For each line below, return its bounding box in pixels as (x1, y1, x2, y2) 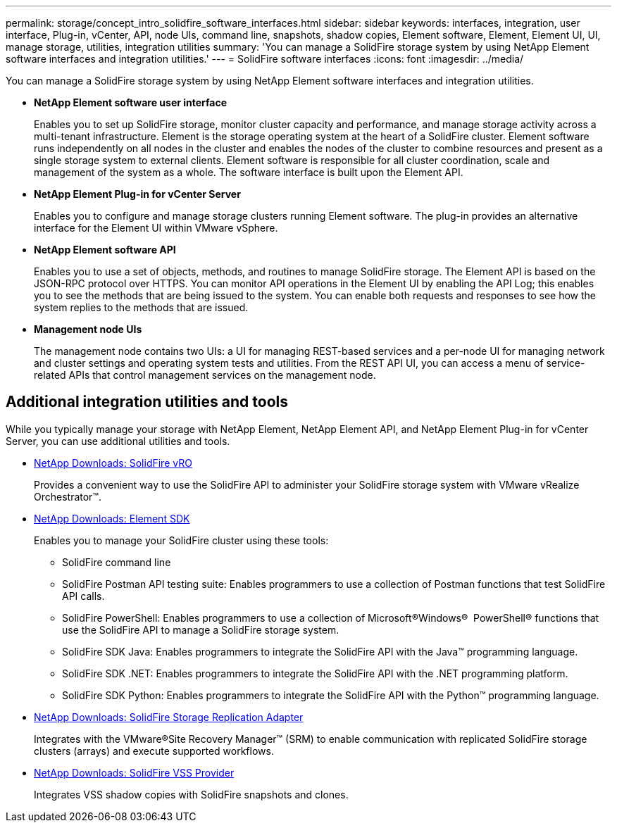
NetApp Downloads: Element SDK (34, 512, 190, 525)
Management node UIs (34, 323, 142, 335)
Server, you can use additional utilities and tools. (6, 434, 230, 447)
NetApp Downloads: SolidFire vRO (34, 456, 192, 469)
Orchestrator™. (34, 490, 101, 503)
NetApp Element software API (34, 244, 176, 256)
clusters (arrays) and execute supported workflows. (34, 744, 274, 757)
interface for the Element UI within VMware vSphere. (34, 222, 278, 234)
